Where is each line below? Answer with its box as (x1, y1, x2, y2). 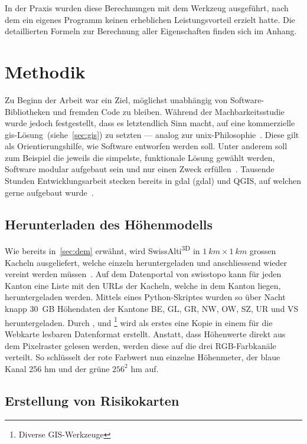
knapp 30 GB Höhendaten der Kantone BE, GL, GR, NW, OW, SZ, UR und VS (5, 302, 299, 315)
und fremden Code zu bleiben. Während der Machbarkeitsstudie (53, 105, 285, 117)
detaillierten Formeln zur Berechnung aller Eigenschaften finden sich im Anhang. (5, 25, 297, 37)
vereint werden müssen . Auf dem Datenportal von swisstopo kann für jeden (5, 268, 282, 280)
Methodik (5, 59, 86, 83)
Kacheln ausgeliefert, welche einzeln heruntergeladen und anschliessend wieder (5, 256, 287, 268)
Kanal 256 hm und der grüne (5, 362, 110, 374)
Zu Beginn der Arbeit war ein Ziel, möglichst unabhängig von (5, 93, 228, 106)
